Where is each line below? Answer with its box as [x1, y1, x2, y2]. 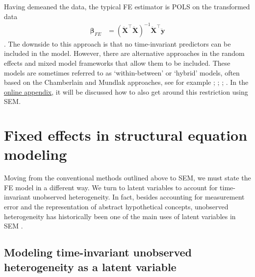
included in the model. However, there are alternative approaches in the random [4, 48, 245, 58]
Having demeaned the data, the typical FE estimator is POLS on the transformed [4, 1, 250, 11]
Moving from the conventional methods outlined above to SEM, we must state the [4, 173, 251, 183]
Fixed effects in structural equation [4, 125, 248, 145]
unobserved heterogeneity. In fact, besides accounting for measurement [32, 192, 245, 202]
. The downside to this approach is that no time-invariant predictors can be [4, 38, 231, 49]
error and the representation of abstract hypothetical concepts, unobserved [4, 201, 229, 211]
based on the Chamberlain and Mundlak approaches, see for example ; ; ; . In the [4, 77, 249, 87]
